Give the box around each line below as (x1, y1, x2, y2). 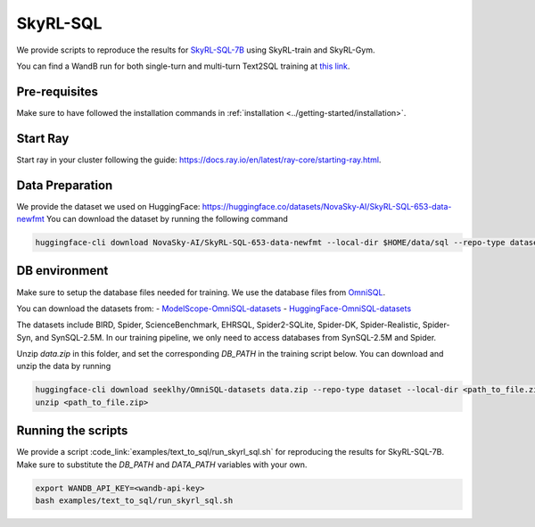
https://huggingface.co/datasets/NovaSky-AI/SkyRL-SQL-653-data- (202, 201, 452, 211)
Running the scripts (16, 424, 128, 439)
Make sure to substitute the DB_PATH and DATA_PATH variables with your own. (16, 459, 308, 470)
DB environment (16, 263, 109, 278)
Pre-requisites (16, 84, 98, 99)
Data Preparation (16, 177, 113, 193)
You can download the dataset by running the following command (45, 214, 289, 225)
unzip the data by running (16, 361, 111, 372)
